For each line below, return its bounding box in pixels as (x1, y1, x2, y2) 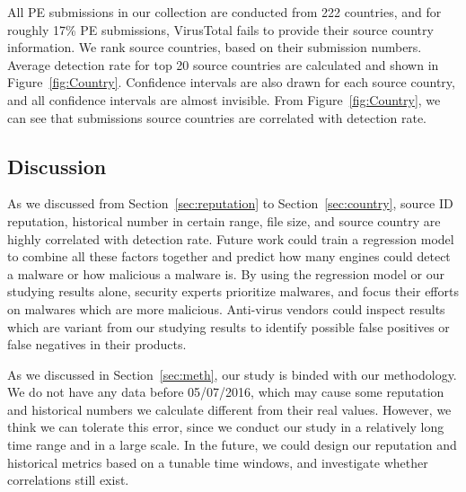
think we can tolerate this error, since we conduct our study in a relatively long (7, 417, 444, 436)
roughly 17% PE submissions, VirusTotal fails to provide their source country (7, 20, 434, 39)
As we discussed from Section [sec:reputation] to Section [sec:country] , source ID (7, 194, 453, 213)
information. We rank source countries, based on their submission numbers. (7, 38, 422, 57)
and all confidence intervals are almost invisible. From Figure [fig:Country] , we (7, 90, 441, 109)
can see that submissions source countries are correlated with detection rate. (7, 108, 426, 127)
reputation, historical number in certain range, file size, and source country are (7, 211, 441, 230)
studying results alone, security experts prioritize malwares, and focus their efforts (7, 282, 459, 301)
